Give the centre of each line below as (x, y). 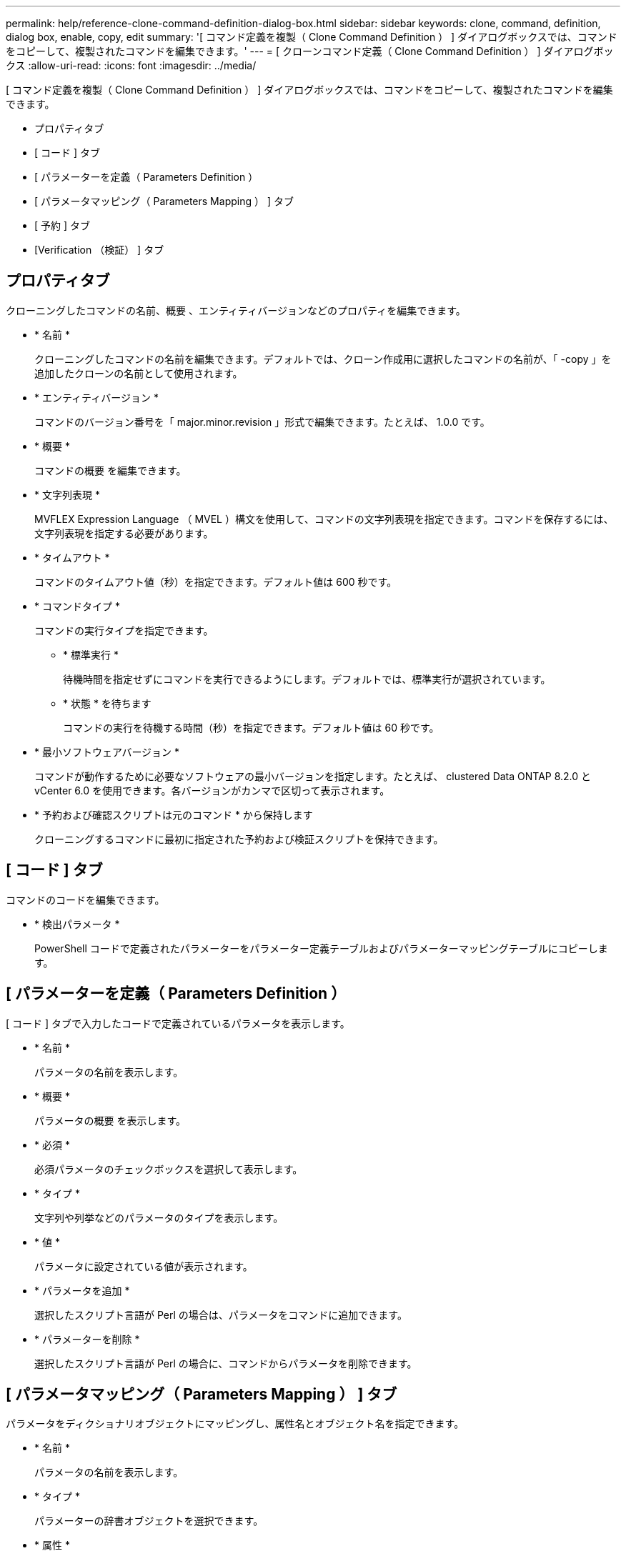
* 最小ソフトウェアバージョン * (107, 752)
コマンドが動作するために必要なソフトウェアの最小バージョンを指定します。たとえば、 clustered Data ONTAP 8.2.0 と (313, 776)
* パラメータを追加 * (82, 1290)
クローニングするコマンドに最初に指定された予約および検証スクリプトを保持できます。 (239, 839)
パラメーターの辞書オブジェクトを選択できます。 (149, 1521)
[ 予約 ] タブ (63, 225)
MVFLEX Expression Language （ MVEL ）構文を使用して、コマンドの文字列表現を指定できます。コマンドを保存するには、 (324, 519)
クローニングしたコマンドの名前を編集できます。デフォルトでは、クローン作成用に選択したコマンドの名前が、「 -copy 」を (323, 359)
